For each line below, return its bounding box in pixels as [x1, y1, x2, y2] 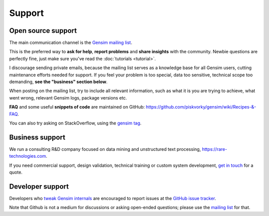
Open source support [9, 26, 77, 35]
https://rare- [202, 146, 228, 152]
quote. [9, 169, 22, 175]
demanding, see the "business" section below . [9, 79, 108, 85]
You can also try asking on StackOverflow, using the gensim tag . [9, 120, 142, 126]
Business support [9, 133, 66, 141]
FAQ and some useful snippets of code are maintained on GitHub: [9, 104, 145, 110]
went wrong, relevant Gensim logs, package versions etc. [9, 95, 127, 101]
